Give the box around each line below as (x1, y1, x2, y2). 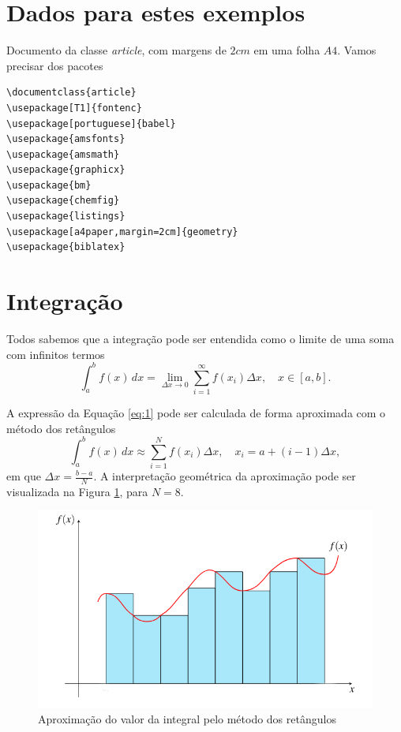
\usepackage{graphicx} (6, 164, 126, 176)
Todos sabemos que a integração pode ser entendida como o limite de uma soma (6, 330, 395, 346)
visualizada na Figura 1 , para (6, 483, 148, 499)
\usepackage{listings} (6, 211, 126, 222)
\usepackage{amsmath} (6, 148, 120, 160)
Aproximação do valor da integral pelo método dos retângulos (38, 711, 336, 726)
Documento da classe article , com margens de (6, 42, 227, 58)
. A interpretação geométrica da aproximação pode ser (93, 468, 356, 484)
